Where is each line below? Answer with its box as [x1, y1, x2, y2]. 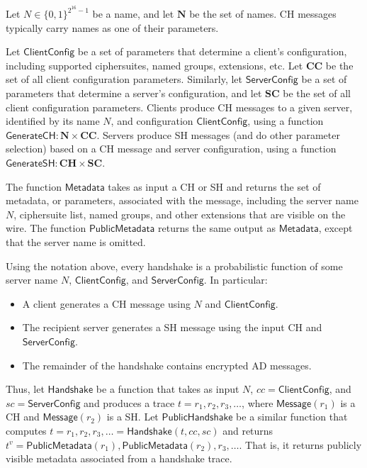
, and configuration [111, 113, 193, 128]
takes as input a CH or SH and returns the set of [108, 179, 321, 194]
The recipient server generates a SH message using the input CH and [22, 320, 322, 335]
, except [318, 221, 353, 235]
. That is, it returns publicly [239, 437, 362, 452]
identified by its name [6, 113, 100, 128]
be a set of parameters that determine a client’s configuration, [77, 44, 347, 59]
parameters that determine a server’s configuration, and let [6, 86, 262, 101]
